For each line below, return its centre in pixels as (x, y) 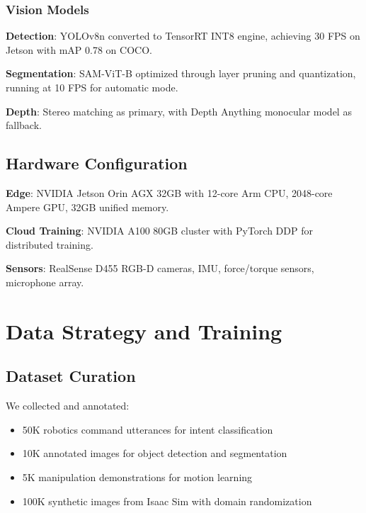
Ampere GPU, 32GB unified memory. (87, 207)
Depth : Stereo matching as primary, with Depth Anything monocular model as (179, 111)
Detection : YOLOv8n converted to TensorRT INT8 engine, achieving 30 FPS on (183, 36)
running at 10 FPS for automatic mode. (92, 87)
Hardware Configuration (97, 163)
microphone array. (45, 282)
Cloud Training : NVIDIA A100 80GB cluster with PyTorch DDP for (159, 231)
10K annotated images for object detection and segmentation (155, 453)
